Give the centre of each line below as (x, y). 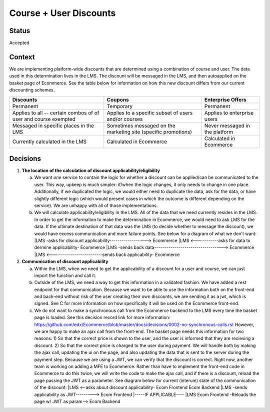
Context (22, 57)
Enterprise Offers (225, 99)
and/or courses (125, 119)
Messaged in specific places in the (53, 125)
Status (20, 31)
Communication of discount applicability (65, 261)
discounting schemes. (32, 90)
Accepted (19, 43)
